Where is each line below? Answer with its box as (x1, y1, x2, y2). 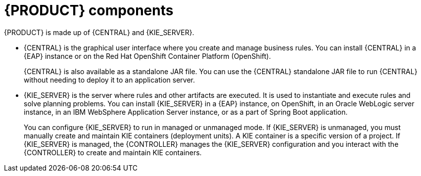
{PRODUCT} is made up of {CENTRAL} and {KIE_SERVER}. (4, 28, 194, 37)
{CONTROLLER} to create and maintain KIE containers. (24, 148, 202, 157)
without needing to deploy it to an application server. (24, 75, 195, 84)
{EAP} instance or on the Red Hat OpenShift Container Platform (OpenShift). (24, 51, 271, 60)
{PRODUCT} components (4, 2, 174, 19)
